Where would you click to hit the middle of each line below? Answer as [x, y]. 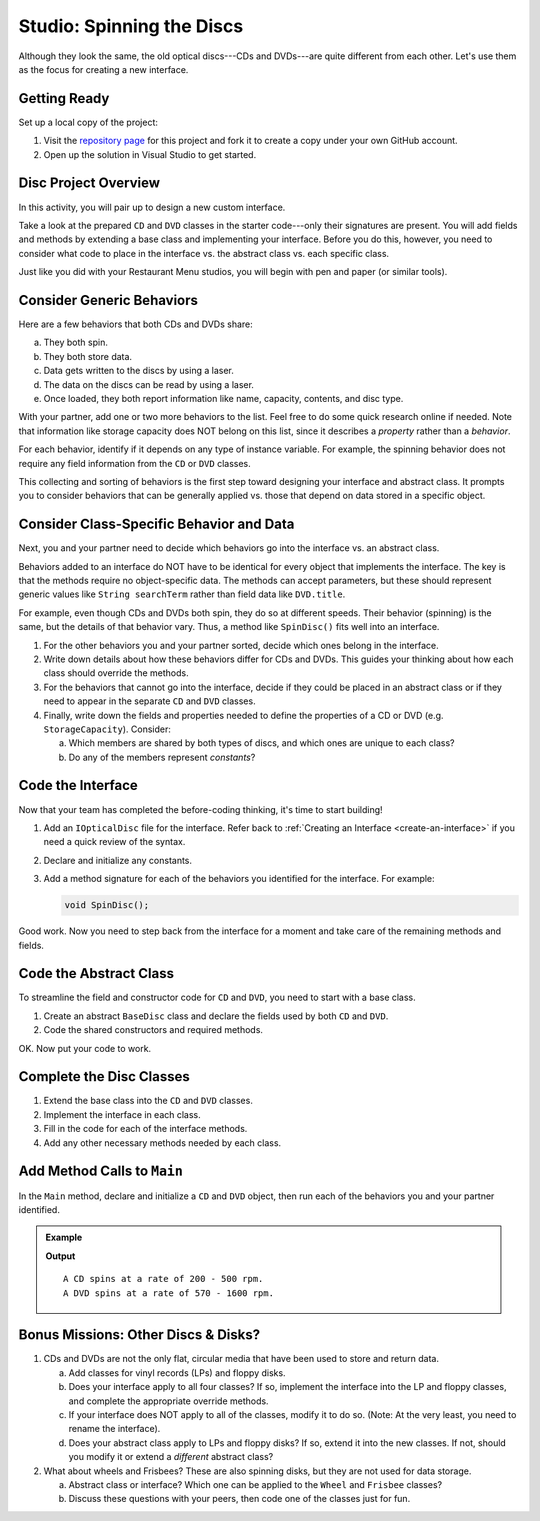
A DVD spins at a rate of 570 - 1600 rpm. [169, 1293]
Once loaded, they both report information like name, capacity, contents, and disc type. [223, 398]
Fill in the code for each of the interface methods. [145, 1129]
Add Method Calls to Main [101, 1171]
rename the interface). [114, 1429]
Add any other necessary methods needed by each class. [162, 1142]
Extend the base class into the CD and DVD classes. [148, 1101]
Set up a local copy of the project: [88, 122]
